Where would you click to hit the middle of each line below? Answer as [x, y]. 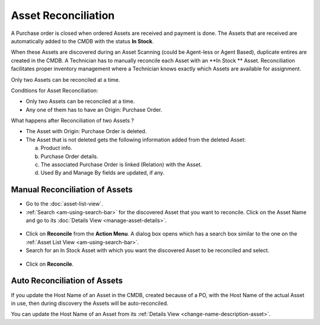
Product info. [56, 148]
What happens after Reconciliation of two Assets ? [73, 121]
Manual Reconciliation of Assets [72, 190]
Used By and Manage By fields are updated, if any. [103, 173]
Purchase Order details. [70, 156]
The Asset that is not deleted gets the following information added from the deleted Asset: [136, 140]
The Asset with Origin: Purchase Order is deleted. [86, 131]
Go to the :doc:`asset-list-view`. [64, 204]
